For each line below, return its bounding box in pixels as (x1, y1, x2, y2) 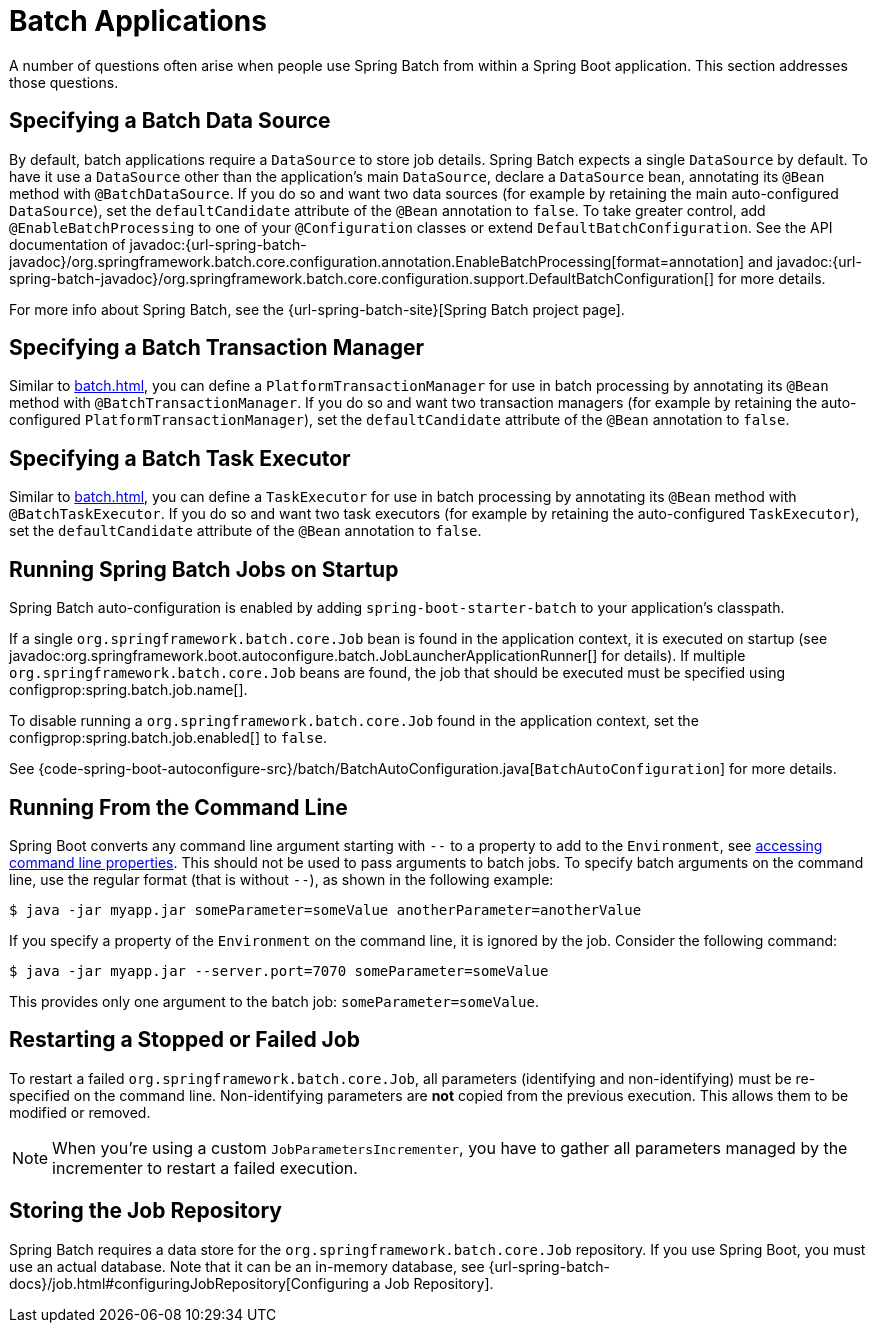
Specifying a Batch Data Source (9, 108, 331, 134)
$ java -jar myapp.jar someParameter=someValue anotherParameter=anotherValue (9, 901, 642, 918)
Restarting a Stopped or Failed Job (9, 1027, 360, 1053)
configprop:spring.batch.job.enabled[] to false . (9, 729, 327, 747)
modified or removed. (9, 1103, 151, 1121)
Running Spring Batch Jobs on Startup (9, 556, 399, 582)
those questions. (9, 73, 119, 91)
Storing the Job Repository (9, 1198, 282, 1224)
